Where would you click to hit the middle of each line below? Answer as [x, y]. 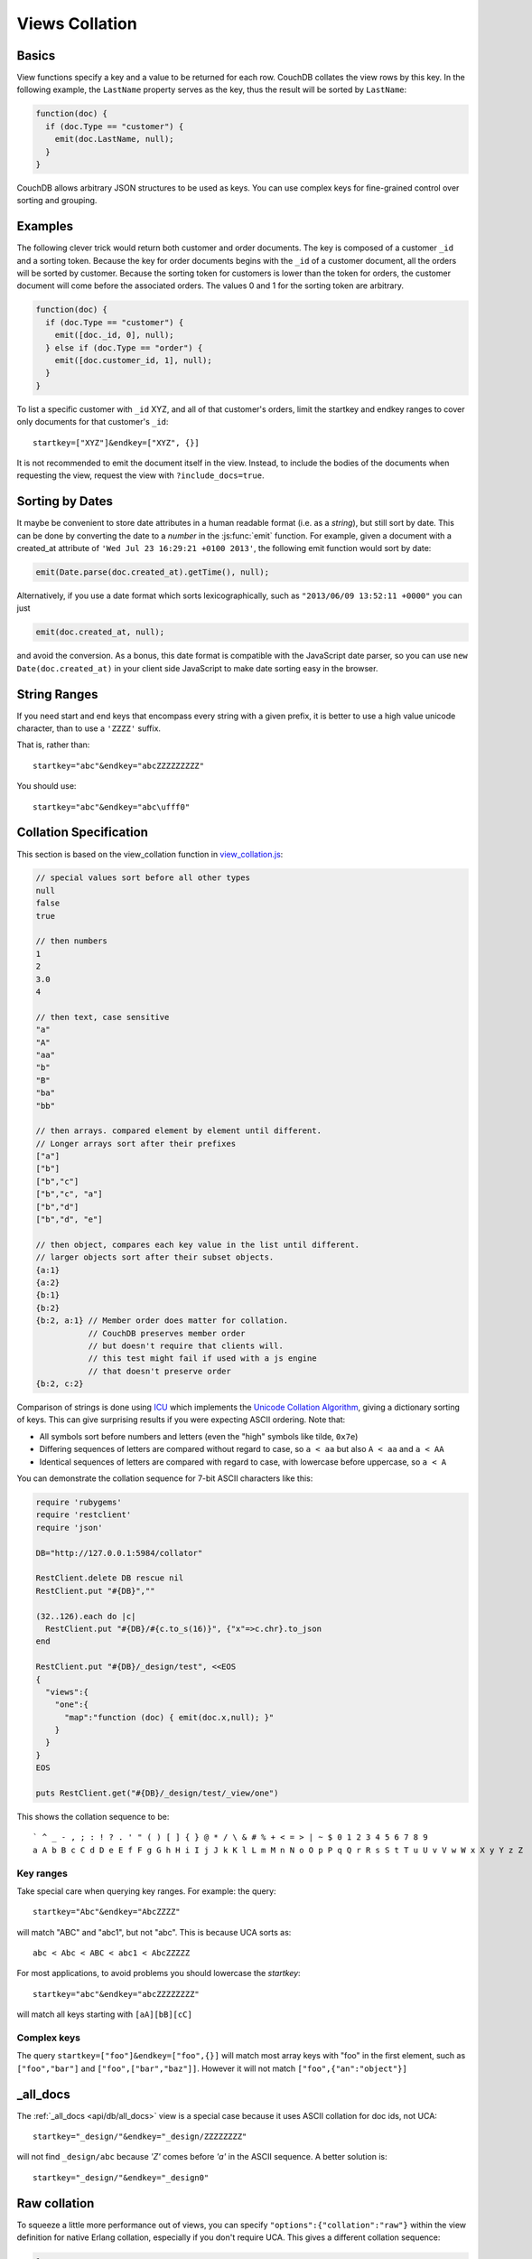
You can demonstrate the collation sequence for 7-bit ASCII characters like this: [165, 1478]
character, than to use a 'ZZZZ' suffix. [89, 728]
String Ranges [57, 694]
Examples [45, 226]
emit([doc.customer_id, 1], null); [133, 360]
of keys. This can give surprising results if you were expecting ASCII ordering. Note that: [181, 1420]
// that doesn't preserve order [160, 1371]
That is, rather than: [53, 745]
